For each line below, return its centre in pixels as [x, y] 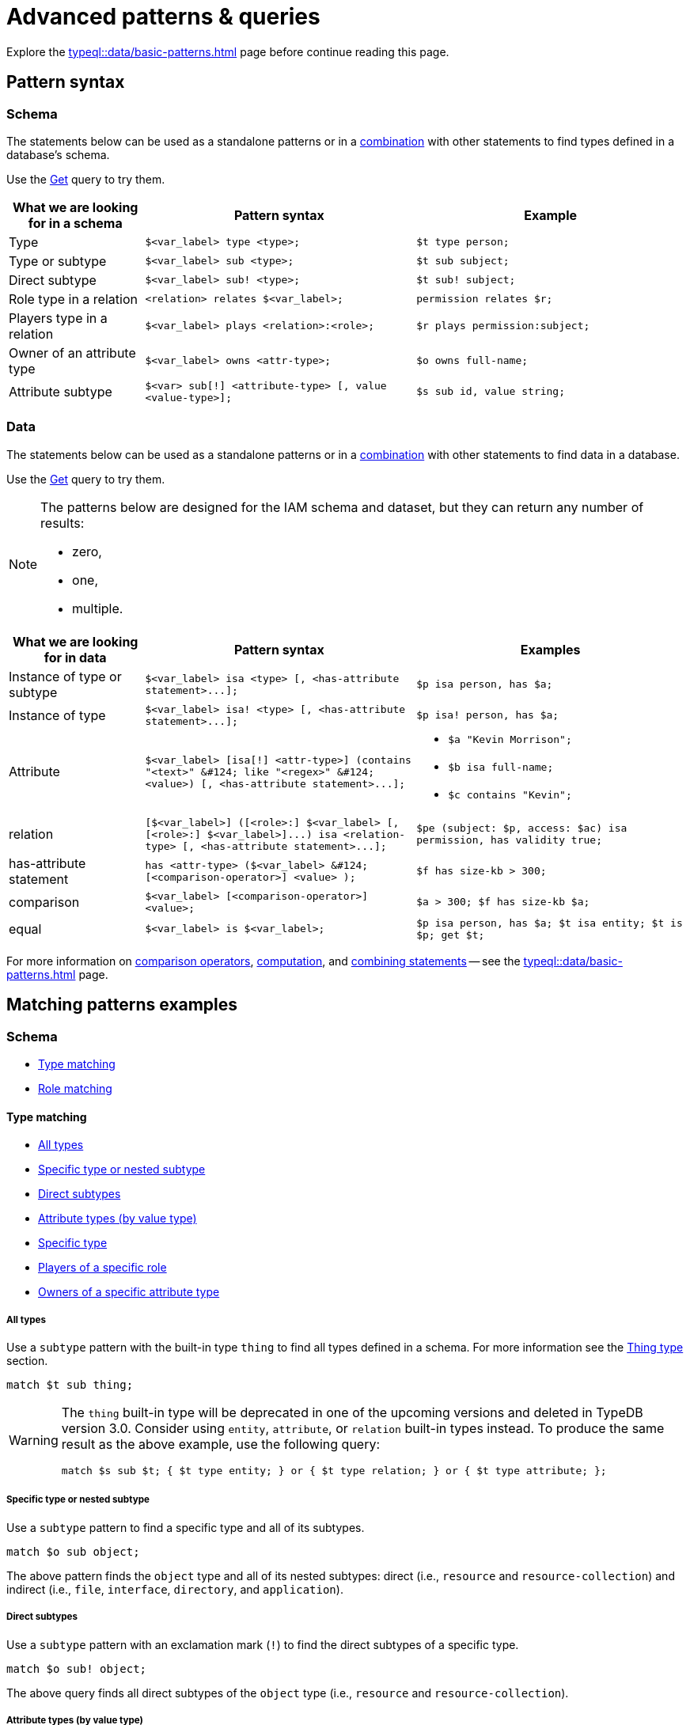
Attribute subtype [61, 391]
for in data [75, 657]
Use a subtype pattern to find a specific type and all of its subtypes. [186, 1527]
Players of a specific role [102, 1268]
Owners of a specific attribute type [129, 1292]
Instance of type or [65, 676]
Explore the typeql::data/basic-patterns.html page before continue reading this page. [228, 51]
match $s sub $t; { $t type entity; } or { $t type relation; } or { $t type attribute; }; [334, 1470]
